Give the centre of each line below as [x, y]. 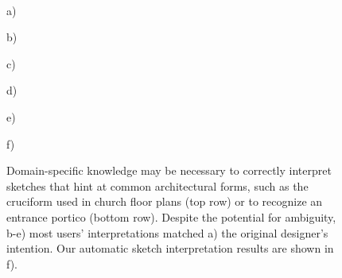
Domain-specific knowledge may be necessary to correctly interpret [169, 170]
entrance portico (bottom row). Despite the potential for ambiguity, [171, 216]
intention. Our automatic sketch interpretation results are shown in [170, 248]
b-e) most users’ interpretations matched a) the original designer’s [167, 232]
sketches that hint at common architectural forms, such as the [157, 185]
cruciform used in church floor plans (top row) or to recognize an [165, 201]
